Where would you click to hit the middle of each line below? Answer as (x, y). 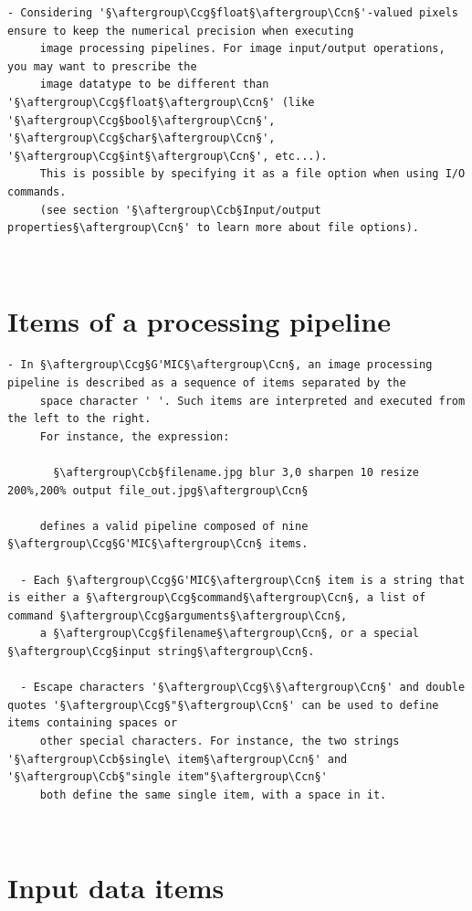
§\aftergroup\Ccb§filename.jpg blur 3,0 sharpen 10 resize (236, 472)
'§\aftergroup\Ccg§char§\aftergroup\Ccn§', (142, 138)
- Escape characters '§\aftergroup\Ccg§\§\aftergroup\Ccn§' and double (243, 688)
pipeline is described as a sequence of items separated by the (207, 383)
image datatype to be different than (154, 85)
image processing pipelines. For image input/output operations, (242, 49)
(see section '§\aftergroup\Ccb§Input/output (180, 210)
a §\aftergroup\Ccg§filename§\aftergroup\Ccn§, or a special (230, 634)
